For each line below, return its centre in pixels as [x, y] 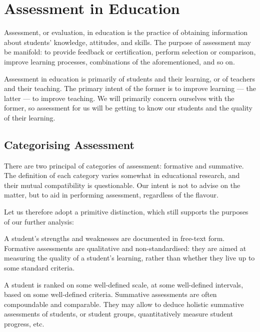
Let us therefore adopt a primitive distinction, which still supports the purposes [126, 212]
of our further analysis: [39, 221]
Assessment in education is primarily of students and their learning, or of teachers [130, 78]
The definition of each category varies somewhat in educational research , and [122, 175]
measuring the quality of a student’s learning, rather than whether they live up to [129, 258]
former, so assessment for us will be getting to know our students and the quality [128, 108]
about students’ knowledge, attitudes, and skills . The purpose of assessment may [127, 42]
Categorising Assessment [69, 144]
